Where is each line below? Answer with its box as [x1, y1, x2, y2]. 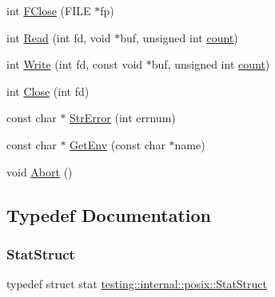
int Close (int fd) [6, 82, 90, 99]
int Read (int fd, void [6, 29, 111, 46]
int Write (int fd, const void [6, 56, 143, 73]
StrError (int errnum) [70, 109, 176, 126]
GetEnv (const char [70, 136, 165, 152]
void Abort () [6, 163, 73, 180]
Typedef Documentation [6, 202, 211, 227]
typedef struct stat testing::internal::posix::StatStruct [6, 275, 267, 292]
